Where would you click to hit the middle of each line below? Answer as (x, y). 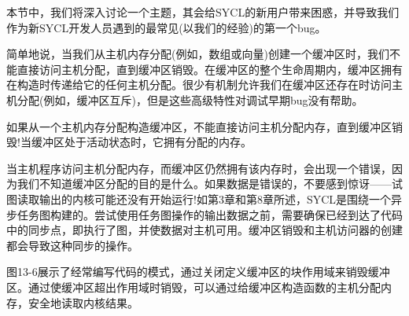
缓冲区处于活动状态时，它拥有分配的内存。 (141, 142)
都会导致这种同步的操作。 (72, 245)
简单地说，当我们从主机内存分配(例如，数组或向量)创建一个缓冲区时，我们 (198, 54)
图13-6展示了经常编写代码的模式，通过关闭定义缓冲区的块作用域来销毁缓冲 (198, 272)
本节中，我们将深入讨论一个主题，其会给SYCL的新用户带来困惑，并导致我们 (203, 12)
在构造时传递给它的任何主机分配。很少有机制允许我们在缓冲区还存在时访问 (199, 85)
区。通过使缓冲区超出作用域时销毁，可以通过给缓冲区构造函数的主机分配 (193, 287)
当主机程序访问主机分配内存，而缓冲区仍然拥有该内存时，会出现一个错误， (199, 168)
